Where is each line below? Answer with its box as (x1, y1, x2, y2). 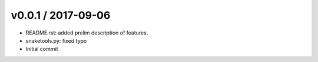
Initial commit (25, 46, 58, 53)
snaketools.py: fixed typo (25, 37, 87, 44)
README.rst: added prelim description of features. (25, 29, 148, 36)
